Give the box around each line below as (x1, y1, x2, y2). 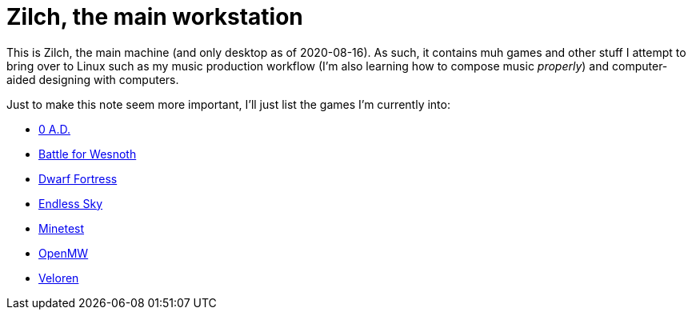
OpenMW (38, 246, 89, 260)
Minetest (38, 221, 85, 235)
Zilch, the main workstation (6, 3, 303, 30)
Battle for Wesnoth (38, 146, 137, 161)
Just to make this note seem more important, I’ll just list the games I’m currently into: (6, 97, 450, 111)
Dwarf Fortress (38, 171, 118, 186)
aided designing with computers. (6, 72, 179, 86)
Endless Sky (38, 196, 103, 210)
